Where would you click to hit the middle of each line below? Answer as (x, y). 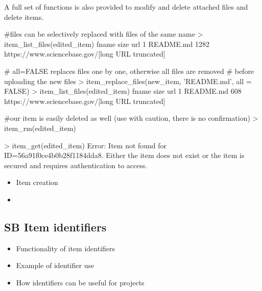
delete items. (24, 17)
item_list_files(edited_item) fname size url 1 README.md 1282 (107, 44)
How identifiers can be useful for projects (80, 282)
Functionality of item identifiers (66, 248)
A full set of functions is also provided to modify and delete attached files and (126, 7)
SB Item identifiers (55, 227)
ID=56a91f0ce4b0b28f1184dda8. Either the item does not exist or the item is (124, 155)
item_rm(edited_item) (40, 128)
